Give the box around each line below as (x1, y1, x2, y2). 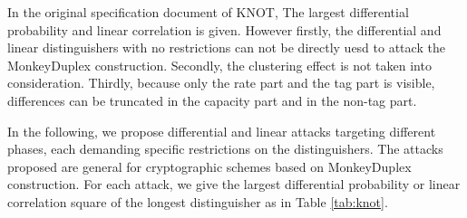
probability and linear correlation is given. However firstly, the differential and (7, 20, 442, 39)
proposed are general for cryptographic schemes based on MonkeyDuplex (7, 156, 412, 175)
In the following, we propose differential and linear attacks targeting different (7, 121, 436, 140)
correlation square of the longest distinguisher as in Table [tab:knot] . (7, 192, 388, 211)
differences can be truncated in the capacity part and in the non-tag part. (7, 90, 417, 109)
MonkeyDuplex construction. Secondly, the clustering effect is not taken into (7, 55, 432, 74)
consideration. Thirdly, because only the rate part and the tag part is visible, (7, 73, 435, 92)
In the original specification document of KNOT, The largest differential (7, 3, 409, 21)
